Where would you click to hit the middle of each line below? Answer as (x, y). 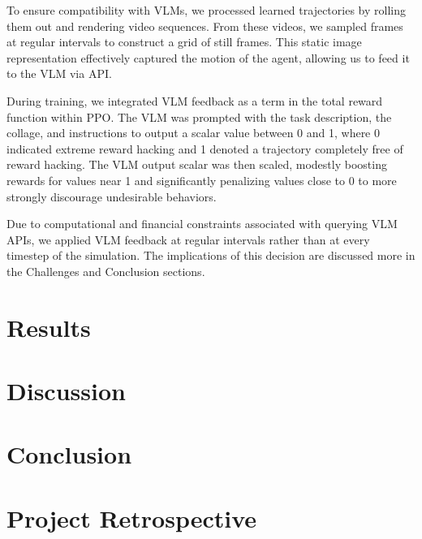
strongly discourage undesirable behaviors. (112, 196)
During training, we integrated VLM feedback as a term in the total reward (195, 100)
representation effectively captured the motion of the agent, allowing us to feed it (208, 57)
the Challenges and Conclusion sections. (106, 271)
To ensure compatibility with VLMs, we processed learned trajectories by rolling (206, 10)
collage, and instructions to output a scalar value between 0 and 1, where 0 (193, 133)
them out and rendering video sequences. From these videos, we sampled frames (205, 26)
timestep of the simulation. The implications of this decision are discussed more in (211, 255)
